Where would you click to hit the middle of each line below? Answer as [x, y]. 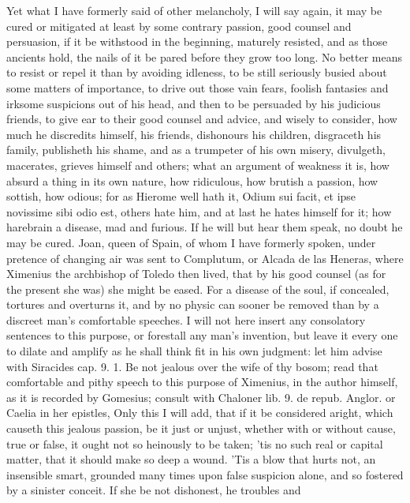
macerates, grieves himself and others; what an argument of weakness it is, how [198, 165]
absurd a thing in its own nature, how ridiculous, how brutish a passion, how [192, 180]
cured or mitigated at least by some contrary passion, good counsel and [179, 26]
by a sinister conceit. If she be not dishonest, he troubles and [154, 490]
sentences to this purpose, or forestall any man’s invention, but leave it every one [202, 335]
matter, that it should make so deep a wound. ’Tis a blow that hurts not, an [191, 459]
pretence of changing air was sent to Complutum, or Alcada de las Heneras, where [205, 258]
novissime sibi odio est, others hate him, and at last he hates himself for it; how [199, 211]
